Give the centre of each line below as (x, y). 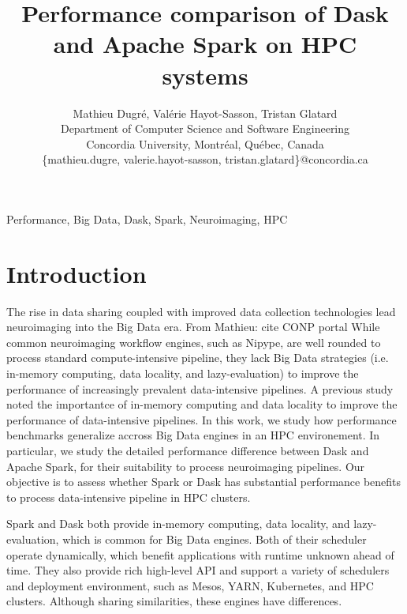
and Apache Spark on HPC (205, 44)
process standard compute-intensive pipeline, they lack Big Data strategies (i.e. (198, 358)
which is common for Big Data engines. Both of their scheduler (215, 539)
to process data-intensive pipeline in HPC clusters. (129, 497)
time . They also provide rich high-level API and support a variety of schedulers (198, 570)
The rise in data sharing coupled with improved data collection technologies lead (201, 311)
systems (205, 75)
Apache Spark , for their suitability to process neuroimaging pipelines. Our (186, 466)
